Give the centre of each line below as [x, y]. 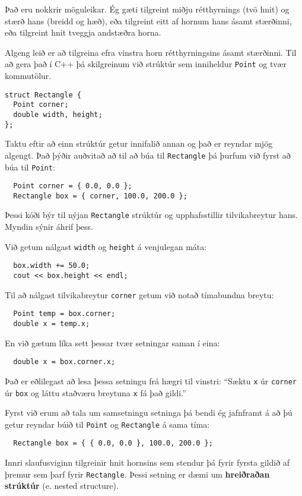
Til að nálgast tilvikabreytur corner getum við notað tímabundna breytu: [139, 294]
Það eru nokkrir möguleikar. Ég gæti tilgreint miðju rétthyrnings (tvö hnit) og [147, 9]
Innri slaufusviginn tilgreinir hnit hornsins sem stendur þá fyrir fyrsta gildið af [147, 462]
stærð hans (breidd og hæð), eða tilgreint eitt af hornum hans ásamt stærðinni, [148, 20]
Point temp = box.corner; [64, 314]
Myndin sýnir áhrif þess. [49, 227]
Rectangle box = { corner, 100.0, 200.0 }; [100, 196]
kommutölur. [28, 76]
